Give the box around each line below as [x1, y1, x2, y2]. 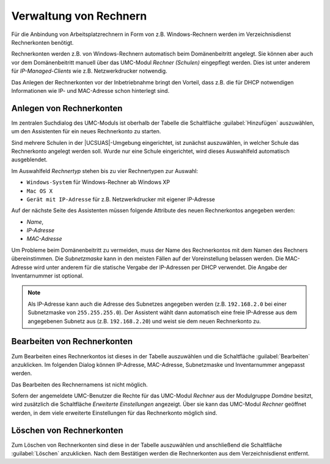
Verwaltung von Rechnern [11, 9, 147, 23]
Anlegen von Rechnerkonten [11, 103, 123, 113]
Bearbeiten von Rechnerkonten [11, 336, 133, 347]
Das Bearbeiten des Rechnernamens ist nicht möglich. [11, 381, 148, 388]
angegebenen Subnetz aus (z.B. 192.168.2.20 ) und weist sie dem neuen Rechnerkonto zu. [28, 317, 261, 325]
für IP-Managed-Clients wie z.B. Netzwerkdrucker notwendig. [11, 67, 167, 75]
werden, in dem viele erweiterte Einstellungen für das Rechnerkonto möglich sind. [11, 409, 218, 416]
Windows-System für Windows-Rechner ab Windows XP [26, 179, 170, 186]
